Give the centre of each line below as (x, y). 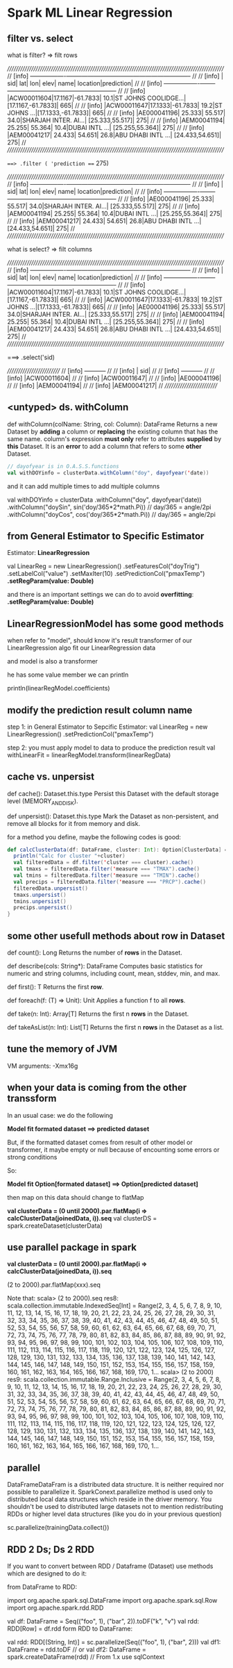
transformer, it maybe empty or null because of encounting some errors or (113, 1149)
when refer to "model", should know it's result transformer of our (100, 641)
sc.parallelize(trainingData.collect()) (58, 1528)
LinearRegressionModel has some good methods (115, 624)
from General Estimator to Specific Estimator (106, 536)
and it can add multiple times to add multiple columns (84, 486)
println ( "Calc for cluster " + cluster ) (70, 856)
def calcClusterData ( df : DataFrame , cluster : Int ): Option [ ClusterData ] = (118, 850)
